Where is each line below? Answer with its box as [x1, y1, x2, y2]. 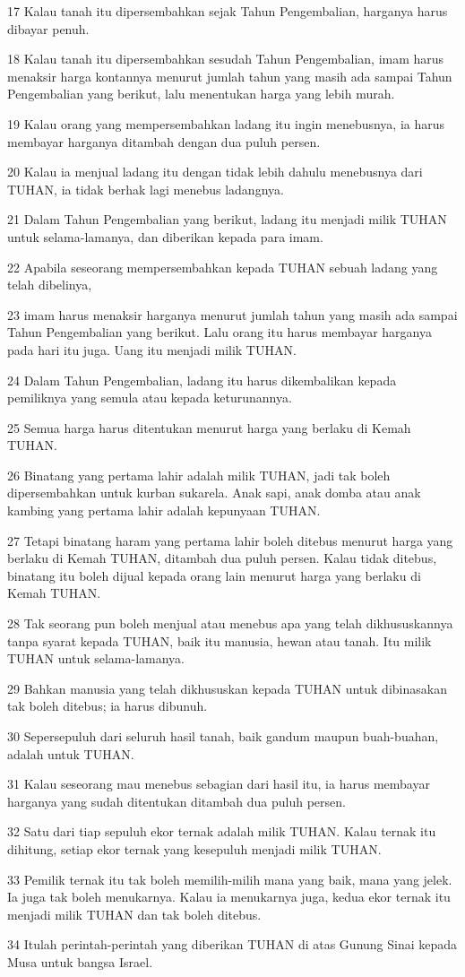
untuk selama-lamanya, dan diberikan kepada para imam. [7, 227, 323, 246]
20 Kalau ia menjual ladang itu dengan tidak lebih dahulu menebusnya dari [7, 162, 423, 181]
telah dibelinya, [7, 275, 92, 294]
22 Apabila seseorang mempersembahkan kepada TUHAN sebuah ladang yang [7, 257, 438, 276]
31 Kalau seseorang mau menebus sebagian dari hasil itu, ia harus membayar [7, 774, 430, 793]
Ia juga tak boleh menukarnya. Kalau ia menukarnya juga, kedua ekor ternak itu [7, 887, 451, 906]
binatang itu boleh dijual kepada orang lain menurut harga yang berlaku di [7, 566, 421, 584]
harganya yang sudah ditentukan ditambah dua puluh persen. [7, 791, 346, 810]
